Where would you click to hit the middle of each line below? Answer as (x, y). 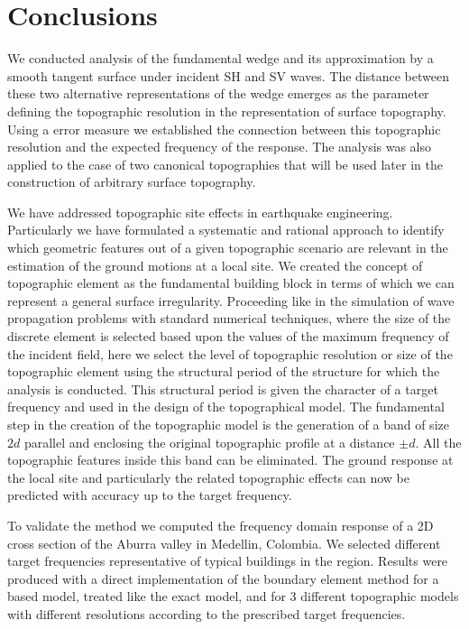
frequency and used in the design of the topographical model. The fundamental (226, 407)
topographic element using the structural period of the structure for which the (224, 371)
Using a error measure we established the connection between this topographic (224, 129)
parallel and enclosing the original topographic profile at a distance (209, 442)
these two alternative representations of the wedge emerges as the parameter (218, 93)
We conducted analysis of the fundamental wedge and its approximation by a (221, 58)
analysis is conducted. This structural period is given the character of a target (223, 388)
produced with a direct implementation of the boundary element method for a (223, 578)
